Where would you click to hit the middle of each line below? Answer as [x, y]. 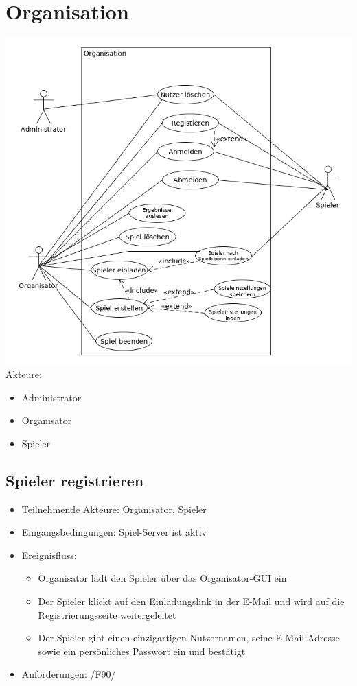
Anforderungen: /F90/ [69, 674]
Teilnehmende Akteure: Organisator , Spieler [114, 509]
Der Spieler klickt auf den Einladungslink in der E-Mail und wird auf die [191, 601]
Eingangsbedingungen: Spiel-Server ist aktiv [114, 532]
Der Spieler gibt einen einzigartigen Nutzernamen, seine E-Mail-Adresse [189, 638]
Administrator [51, 397]
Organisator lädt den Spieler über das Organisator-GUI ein [162, 578]
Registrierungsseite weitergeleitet [107, 614]
